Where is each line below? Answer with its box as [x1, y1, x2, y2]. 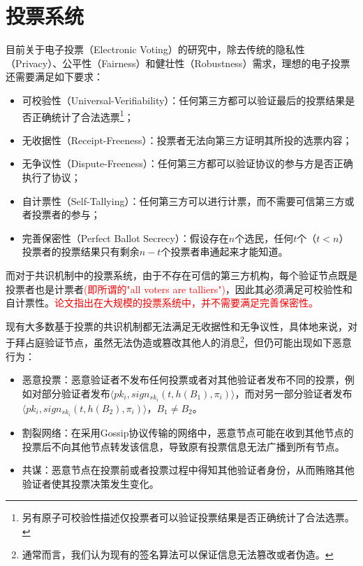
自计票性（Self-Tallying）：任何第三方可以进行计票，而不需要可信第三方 [22, 193, 345, 208]
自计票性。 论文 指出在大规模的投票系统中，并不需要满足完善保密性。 [6, 295, 318, 310]
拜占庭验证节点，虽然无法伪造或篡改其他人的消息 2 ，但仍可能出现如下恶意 [15, 333, 352, 349]
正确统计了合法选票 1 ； [31, 107, 134, 124]
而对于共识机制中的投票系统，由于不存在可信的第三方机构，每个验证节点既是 [6, 267, 357, 282]
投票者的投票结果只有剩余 [22, 244, 140, 259]
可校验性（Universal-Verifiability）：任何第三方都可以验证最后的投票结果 [22, 92, 346, 107]
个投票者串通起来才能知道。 [161, 244, 288, 259]
